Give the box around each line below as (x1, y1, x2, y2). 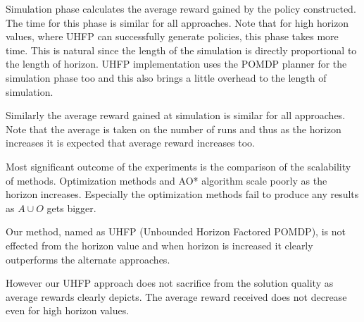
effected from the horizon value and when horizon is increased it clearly (6, 237, 313, 252)
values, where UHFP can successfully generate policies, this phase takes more (6, 29, 339, 44)
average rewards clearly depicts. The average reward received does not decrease (6, 289, 347, 304)
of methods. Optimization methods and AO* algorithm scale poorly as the (6, 173, 327, 187)
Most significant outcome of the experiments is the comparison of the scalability (6, 159, 351, 173)
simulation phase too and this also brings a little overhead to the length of (6, 70, 327, 85)
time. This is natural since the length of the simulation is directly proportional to (6, 42, 357, 57)
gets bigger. (46, 200, 96, 215)
